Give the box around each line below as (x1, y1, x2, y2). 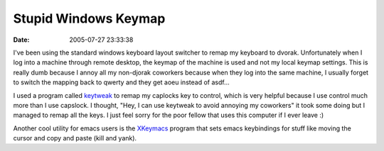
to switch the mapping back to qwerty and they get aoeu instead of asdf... (13, 78, 230, 86)
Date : (13, 35, 30, 44)
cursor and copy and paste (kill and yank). (13, 134, 137, 142)
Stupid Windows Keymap (13, 11, 166, 26)
